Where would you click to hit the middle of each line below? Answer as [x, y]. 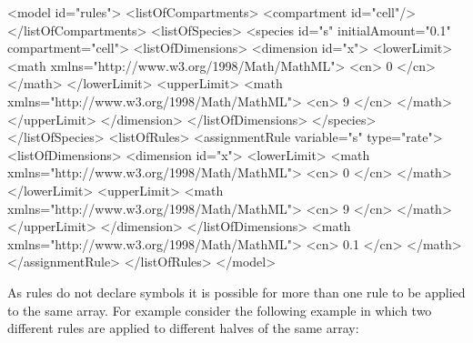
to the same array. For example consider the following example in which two [220, 310]
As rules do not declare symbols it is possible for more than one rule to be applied [236, 292]
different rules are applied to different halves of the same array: [183, 328]
